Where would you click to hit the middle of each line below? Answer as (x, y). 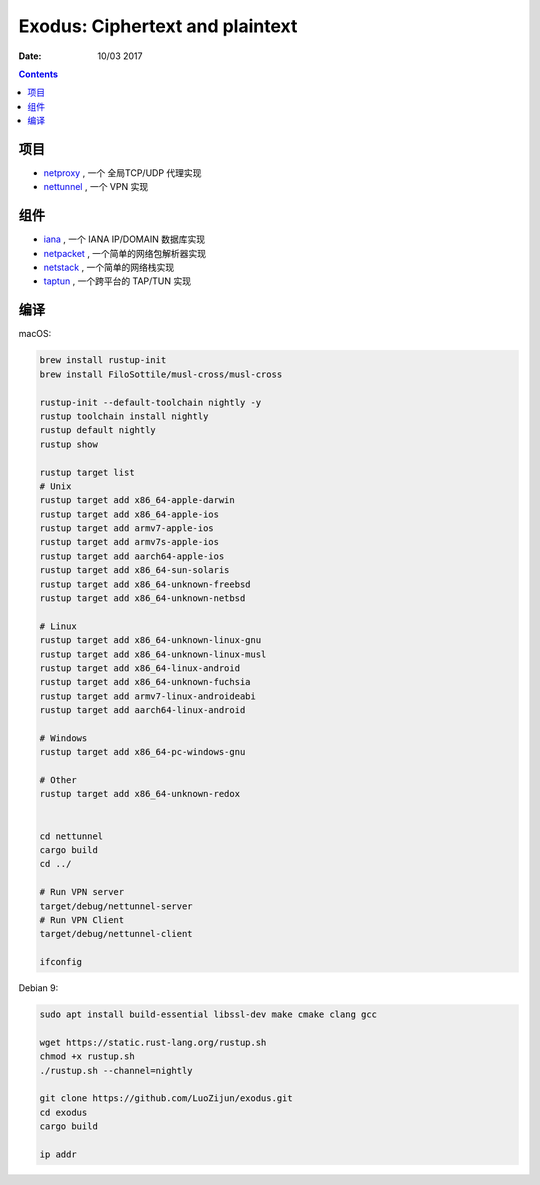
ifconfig (61, 962)
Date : (30, 56)
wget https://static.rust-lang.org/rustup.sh (153, 1042)
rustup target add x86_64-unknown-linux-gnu (150, 640)
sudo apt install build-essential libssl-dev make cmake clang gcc (208, 1014)
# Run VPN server (82, 892)
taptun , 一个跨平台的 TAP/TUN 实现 (117, 281)
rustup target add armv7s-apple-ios (129, 542)
